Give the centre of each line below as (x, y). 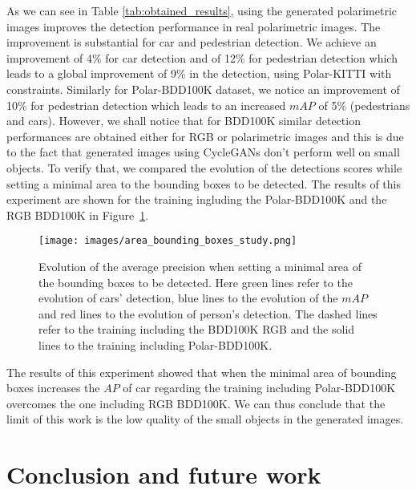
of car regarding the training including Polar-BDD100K (259, 388)
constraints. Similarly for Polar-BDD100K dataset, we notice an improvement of (203, 89)
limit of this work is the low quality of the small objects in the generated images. (205, 419)
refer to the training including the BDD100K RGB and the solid (197, 329)
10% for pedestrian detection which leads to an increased (146, 105)
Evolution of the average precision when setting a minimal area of (200, 266)
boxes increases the (53, 388)
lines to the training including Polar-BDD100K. (155, 344)
